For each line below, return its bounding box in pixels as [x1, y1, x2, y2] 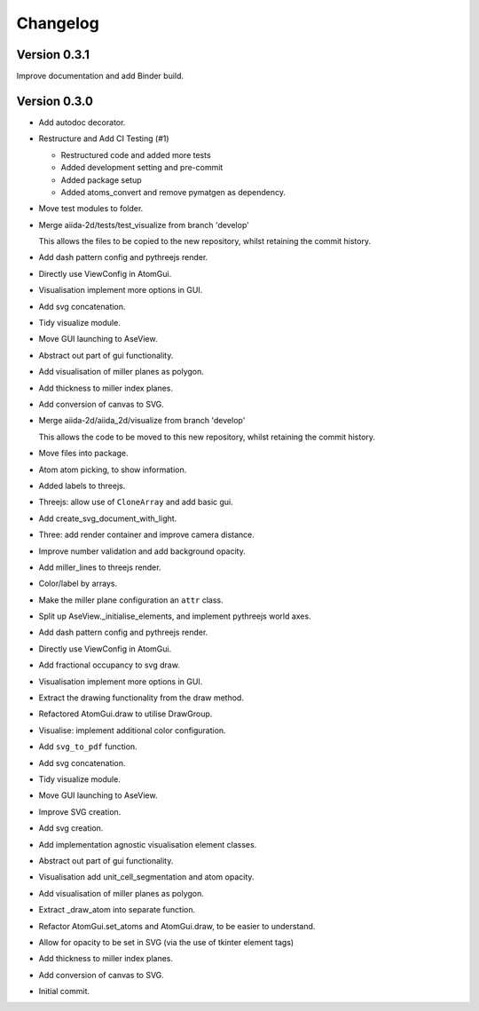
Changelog [16, 13, 99, 33]
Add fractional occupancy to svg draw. [38, 660, 181, 670]
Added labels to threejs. [38, 480, 126, 491]
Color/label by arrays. [38, 578, 118, 589]
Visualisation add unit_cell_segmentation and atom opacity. [38, 872, 255, 882]
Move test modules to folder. [38, 203, 144, 214]
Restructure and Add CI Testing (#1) [38, 133, 169, 144]
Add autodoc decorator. [38, 116, 126, 128]
